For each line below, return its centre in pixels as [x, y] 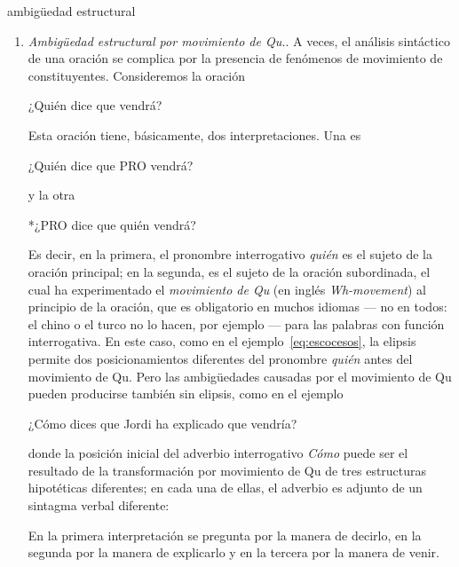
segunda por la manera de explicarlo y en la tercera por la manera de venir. [233, 552]
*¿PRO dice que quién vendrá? [112, 224]
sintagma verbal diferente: [99, 505]
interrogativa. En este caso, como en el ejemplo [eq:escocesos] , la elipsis [222, 341]
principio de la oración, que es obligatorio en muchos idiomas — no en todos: [237, 307]
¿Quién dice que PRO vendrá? [111, 165]
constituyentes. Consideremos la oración [136, 75]
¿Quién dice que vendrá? [95, 105]
